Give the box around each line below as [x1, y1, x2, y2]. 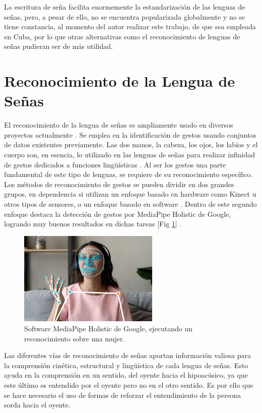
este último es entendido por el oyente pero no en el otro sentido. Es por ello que [4, 379, 253, 390]
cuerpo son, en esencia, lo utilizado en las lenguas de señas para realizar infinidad [4, 149, 255, 160]
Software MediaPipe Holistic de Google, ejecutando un [24, 323, 193, 333]
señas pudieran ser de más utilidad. [4, 41, 113, 51]
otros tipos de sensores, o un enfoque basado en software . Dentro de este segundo [4, 199, 257, 209]
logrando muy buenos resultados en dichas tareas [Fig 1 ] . [4, 218, 182, 229]
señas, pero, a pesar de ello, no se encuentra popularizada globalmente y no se [4, 11, 245, 22]
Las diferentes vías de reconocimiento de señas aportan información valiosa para [4, 350, 251, 361]
